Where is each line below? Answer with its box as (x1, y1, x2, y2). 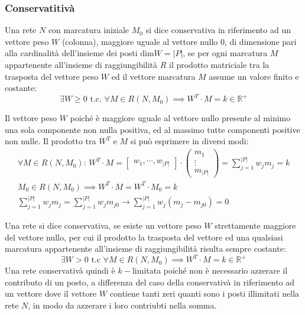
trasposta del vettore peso (5, 70, 99, 82)
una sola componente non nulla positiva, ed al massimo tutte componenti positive (5, 123, 300, 135)
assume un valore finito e (209, 70, 299, 82)
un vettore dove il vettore (5, 287, 97, 300)
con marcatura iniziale (48, 24, 129, 36)
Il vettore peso (5, 112, 57, 124)
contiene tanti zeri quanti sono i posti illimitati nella (109, 287, 300, 300)
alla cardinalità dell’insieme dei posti (5, 47, 138, 59)
